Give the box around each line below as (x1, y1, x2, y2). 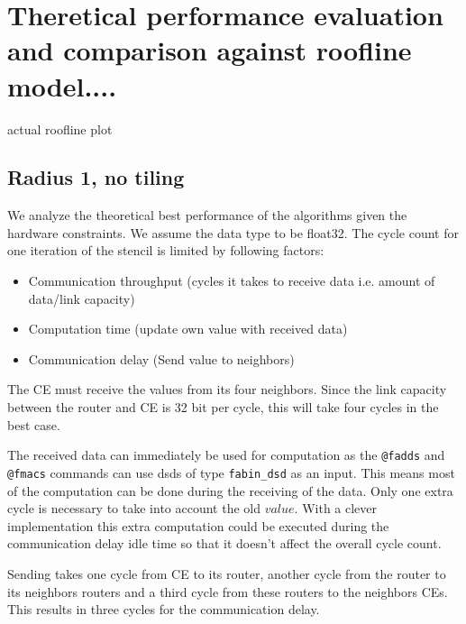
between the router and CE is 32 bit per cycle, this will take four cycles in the (7, 398, 439, 417)
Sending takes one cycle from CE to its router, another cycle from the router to (7, 564, 446, 583)
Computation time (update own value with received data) (28, 319, 348, 338)
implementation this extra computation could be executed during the (7, 516, 389, 535)
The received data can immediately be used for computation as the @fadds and (7, 445, 445, 464)
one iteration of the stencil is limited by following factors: (7, 241, 324, 260)
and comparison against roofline (7, 32, 412, 69)
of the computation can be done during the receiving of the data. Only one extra (7, 481, 453, 500)
